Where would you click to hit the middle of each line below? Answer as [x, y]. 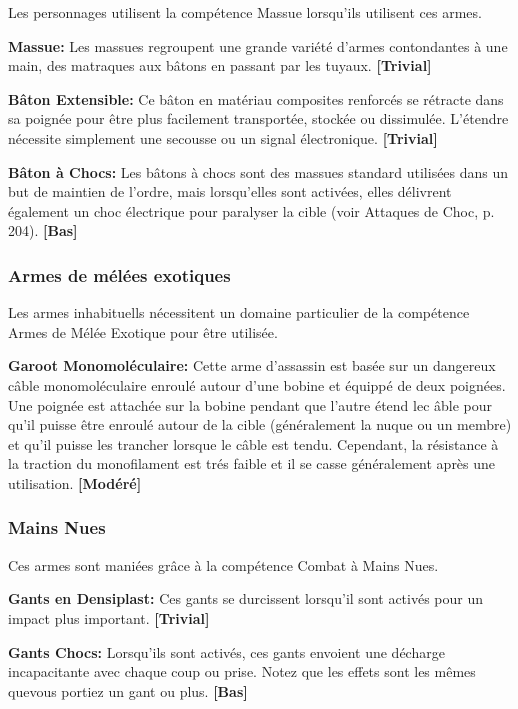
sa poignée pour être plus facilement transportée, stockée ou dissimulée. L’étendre [258, 118]
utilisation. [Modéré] [75, 482]
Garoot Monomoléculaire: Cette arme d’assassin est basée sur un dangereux [252, 365]
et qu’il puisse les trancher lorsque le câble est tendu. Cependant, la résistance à [253, 443]
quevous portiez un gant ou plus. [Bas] [128, 690]
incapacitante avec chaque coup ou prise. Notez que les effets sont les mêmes [242, 671]
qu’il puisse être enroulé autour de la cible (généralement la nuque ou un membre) [260, 424]
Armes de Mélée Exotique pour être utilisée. [143, 331]
